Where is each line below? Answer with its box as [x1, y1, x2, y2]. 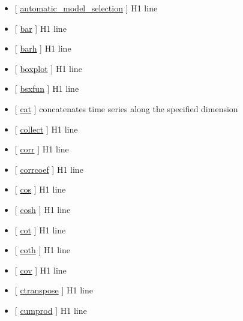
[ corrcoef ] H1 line [14, 163, 83, 175]
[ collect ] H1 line [14, 122, 78, 135]
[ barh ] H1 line [14, 42, 71, 55]
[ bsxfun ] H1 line [14, 82, 79, 95]
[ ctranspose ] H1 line [14, 284, 93, 296]
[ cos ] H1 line [14, 183, 66, 196]
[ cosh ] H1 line [14, 203, 71, 215]
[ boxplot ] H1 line [14, 62, 82, 74]
